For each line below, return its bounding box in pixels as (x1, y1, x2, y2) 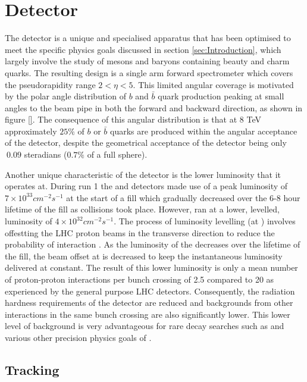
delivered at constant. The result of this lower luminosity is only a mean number (5, 261, 298, 274)
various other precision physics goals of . (5, 331, 152, 343)
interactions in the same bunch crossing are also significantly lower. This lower (5, 308, 290, 320)
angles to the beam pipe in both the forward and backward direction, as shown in (5, 101, 303, 114)
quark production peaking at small (158, 90, 284, 102)
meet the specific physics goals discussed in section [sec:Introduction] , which (5, 43, 281, 55)
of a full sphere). (87, 148, 148, 161)
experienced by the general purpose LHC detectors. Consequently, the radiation (5, 284, 295, 297)
